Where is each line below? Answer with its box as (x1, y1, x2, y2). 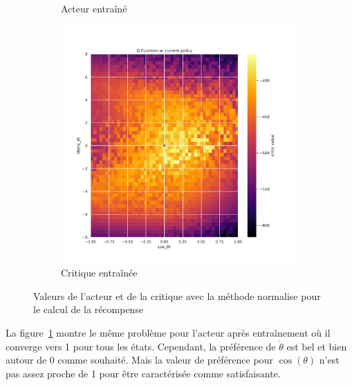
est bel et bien (286, 339, 347, 353)
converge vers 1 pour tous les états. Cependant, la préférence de (6, 339, 276, 353)
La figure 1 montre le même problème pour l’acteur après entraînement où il (6, 325, 331, 339)
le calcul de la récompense (33, 302, 144, 317)
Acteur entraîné (61, 1, 127, 15)
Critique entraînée (61, 265, 138, 280)
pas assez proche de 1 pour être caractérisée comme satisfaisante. (6, 366, 281, 380)
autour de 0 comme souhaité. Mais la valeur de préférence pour (6, 353, 273, 367)
